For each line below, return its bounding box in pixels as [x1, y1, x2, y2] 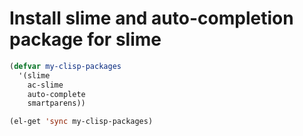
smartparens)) [27, 98, 86, 109]
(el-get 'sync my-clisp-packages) [9, 117, 154, 127]
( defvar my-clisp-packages [9, 61, 122, 71]
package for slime [9, 28, 162, 51]
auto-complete [27, 89, 86, 99]
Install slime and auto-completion [9, 7, 294, 30]
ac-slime [27, 80, 64, 90]
